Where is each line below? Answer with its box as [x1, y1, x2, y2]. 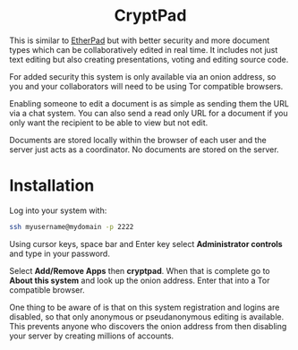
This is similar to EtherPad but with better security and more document [9, 35, 270, 46]
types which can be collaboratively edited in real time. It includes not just [9, 44, 278, 55]
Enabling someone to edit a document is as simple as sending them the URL [9, 98, 289, 108]
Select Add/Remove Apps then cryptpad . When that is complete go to [9, 265, 270, 276]
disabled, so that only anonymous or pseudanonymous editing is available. [9, 311, 285, 322]
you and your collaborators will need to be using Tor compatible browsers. [9, 81, 284, 91]
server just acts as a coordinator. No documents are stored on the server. [9, 144, 279, 155]
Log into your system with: [9, 205, 107, 216]
